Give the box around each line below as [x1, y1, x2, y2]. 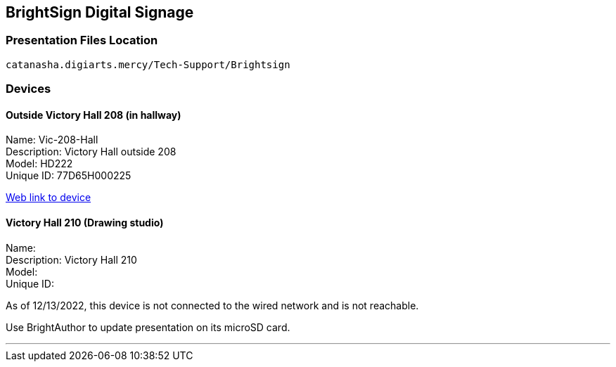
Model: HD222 [6, 157, 73, 170]
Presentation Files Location [6, 33, 158, 48]
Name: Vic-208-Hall [6, 134, 98, 146]
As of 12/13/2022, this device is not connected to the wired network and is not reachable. [6, 299, 419, 311]
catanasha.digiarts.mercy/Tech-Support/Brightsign [6, 58, 290, 70]
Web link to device [6, 191, 91, 204]
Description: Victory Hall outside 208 [6, 146, 177, 158]
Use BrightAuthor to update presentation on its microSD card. [6, 321, 290, 333]
